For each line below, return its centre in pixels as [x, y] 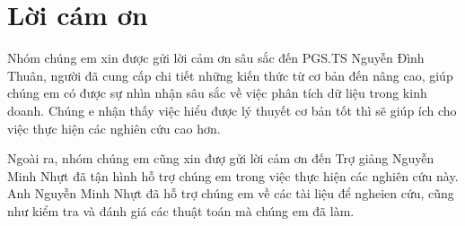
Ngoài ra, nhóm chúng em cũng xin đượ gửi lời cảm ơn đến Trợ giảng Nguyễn [221, 158]
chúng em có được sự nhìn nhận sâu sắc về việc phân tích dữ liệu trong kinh [217, 93]
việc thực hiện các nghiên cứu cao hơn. [114, 128]
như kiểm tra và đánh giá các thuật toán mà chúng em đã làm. [181, 210]
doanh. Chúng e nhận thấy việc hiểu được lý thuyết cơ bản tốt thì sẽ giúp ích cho [232, 110]
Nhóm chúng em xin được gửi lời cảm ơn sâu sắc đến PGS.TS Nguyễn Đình [216, 58]
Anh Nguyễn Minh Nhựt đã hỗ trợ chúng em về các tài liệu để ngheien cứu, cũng [231, 193]
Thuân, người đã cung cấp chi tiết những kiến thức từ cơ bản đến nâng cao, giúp [230, 75]
